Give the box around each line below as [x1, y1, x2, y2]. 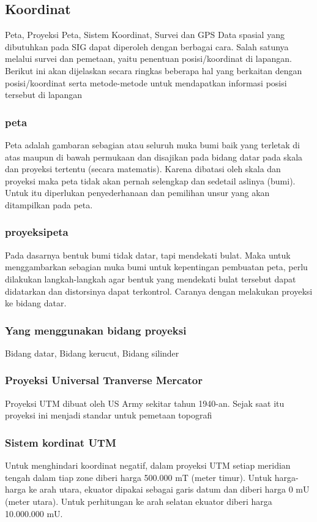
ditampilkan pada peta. [5, 198, 93, 211]
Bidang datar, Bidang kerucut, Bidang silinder [5, 346, 179, 359]
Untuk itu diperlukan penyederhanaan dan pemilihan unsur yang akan [5, 186, 270, 199]
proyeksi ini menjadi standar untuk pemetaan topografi [5, 409, 212, 422]
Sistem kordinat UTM [5, 434, 116, 450]
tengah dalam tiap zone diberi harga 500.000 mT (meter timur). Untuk [5, 471, 272, 483]
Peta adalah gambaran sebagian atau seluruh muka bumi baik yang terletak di [5, 138, 300, 151]
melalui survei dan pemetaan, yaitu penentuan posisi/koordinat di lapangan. [5, 52, 292, 65]
